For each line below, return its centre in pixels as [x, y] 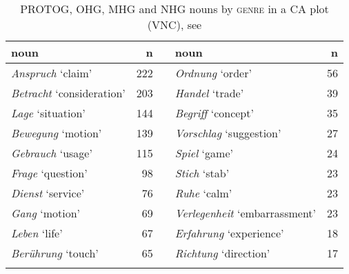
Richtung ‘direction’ [222, 253]
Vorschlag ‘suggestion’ [228, 133]
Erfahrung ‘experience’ [229, 233]
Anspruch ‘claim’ [52, 73]
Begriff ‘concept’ [214, 113]
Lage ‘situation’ [48, 113]
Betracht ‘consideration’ [68, 93]
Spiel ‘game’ [204, 153]
